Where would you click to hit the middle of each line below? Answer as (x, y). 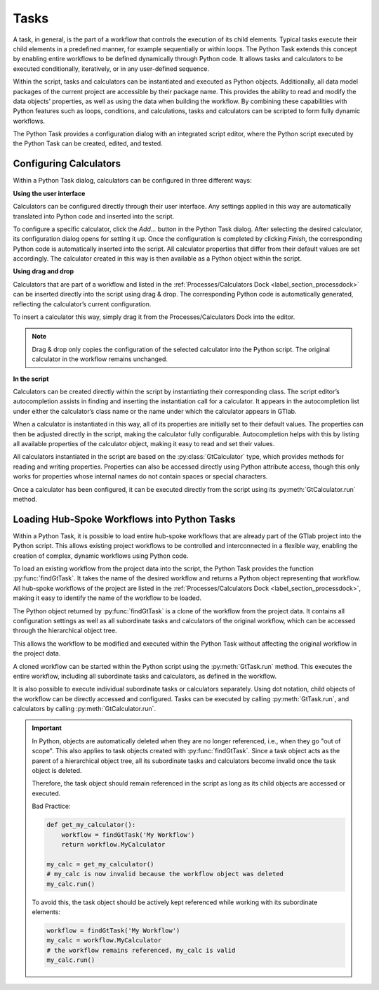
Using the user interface (49, 193)
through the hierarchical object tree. (65, 631)
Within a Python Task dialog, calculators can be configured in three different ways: (132, 181)
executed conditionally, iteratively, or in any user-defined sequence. (111, 69)
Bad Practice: (51, 806)
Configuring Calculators (67, 164)
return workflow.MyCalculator (113, 844)
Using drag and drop (43, 271)
